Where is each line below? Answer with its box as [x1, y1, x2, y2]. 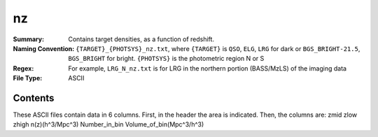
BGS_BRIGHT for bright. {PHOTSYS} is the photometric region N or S [68, 55, 265, 63]
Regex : [13, 64, 34, 73]
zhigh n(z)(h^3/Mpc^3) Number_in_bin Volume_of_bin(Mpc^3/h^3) [13, 120, 204, 129]
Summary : [13, 35, 45, 43]
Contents [13, 92, 55, 104]
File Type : [13, 74, 43, 82]
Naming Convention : [13, 44, 75, 52]
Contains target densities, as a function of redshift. [68, 35, 215, 43]
